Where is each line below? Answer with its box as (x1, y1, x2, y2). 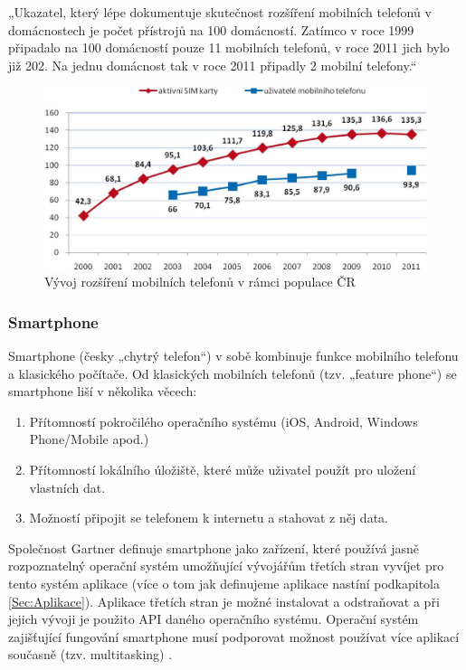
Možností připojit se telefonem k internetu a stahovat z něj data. (29, 508, 388, 527)
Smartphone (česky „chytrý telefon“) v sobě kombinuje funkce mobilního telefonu (8, 346, 459, 365)
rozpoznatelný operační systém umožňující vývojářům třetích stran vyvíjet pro (8, 556, 444, 575)
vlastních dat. (29, 477, 106, 496)
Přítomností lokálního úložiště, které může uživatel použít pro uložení (29, 459, 416, 478)
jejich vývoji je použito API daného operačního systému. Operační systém (8, 609, 419, 628)
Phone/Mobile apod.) (29, 429, 149, 448)
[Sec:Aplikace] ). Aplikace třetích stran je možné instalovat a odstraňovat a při (8, 591, 440, 610)
